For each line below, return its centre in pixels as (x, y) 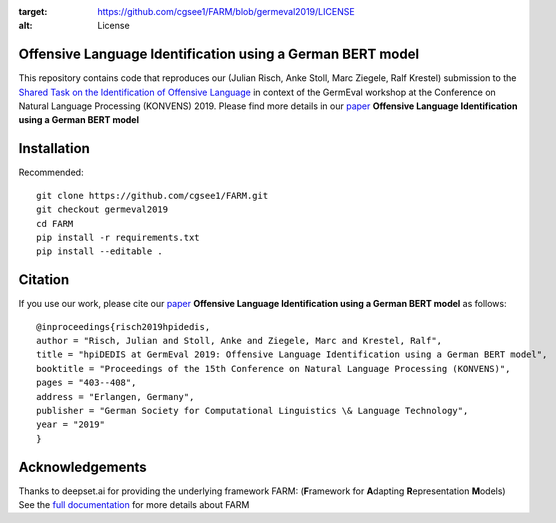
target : (33, 11)
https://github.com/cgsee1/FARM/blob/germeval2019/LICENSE (226, 11)
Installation (54, 148)
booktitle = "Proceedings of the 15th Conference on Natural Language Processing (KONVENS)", (273, 368)
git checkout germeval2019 (102, 209)
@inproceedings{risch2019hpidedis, (123, 326)
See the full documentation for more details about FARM (134, 505)
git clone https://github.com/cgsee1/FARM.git (152, 195)
